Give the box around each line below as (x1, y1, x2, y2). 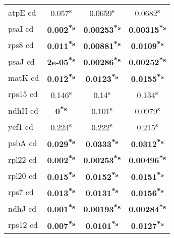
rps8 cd (8, 39, 34, 51)
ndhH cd (8, 104, 39, 116)
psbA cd (8, 137, 37, 149)
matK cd (8, 71, 39, 83)
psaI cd (8, 22, 34, 34)
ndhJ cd (8, 202, 37, 214)
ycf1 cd (8, 120, 33, 132)
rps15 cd (8, 88, 38, 100)
